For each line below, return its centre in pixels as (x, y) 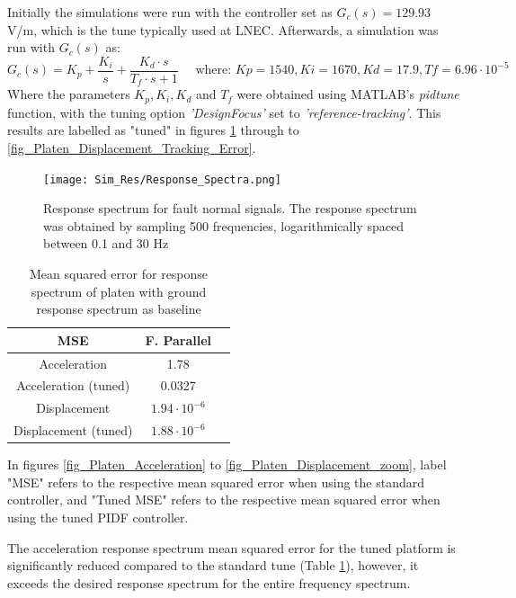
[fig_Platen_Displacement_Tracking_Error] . (132, 147)
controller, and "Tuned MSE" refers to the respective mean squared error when (224, 500)
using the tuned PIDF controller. (98, 517)
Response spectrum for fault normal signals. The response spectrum (230, 208)
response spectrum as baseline (119, 309)
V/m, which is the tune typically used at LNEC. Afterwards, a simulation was (223, 29)
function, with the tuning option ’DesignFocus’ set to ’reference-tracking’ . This (224, 112)
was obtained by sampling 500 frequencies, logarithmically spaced (223, 225)
